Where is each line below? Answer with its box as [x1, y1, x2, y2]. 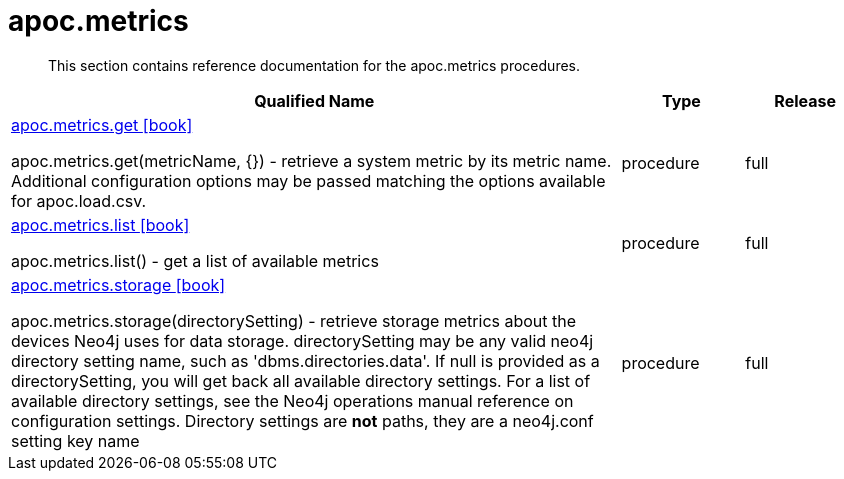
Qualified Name [254, 90, 375, 111]
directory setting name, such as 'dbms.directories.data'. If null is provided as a [11, 350, 600, 371]
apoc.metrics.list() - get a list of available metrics [11, 250, 379, 271]
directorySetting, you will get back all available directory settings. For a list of [11, 370, 591, 391]
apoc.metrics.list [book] [11, 214, 190, 235]
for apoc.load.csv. [11, 190, 147, 211]
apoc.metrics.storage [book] [11, 274, 226, 295]
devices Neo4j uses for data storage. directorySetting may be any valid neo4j [11, 330, 594, 351]
